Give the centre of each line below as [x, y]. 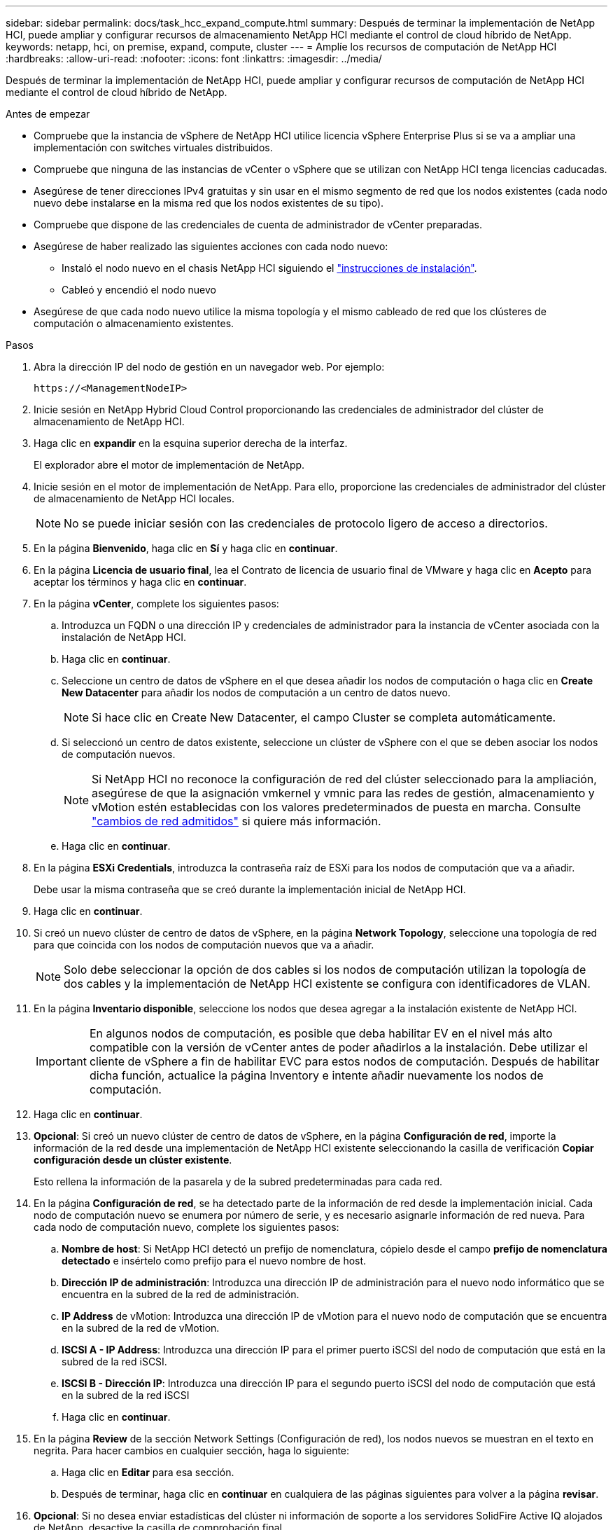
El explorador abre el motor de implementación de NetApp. [169, 465]
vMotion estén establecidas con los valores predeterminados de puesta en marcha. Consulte [336, 807]
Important [61, 1061]
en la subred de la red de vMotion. [141, 1328]
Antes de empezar [48, 114]
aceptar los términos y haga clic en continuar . [140, 582]
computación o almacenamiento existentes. [134, 323]
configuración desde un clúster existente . [133, 1160]
